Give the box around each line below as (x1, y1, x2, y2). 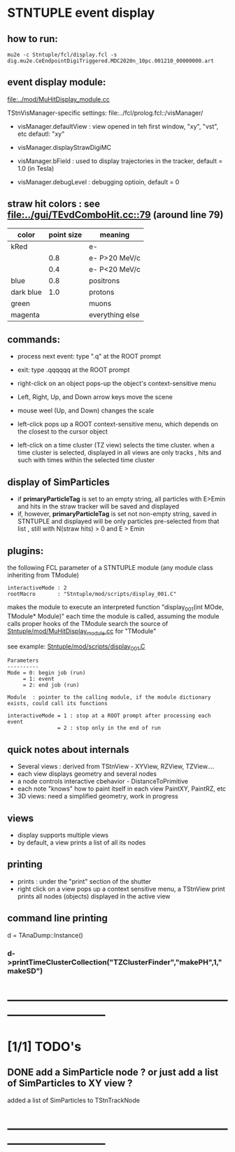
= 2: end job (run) (22, 681, 80, 689)
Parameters (7, 657, 39, 665)
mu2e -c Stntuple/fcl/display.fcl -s (7, 51, 117, 58)
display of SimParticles (7, 476, 111, 488)
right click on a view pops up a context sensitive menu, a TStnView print (17, 884, 225, 893)
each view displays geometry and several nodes (17, 770, 157, 778)
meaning (99, 230, 130, 240)
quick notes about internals (7, 744, 129, 756)
